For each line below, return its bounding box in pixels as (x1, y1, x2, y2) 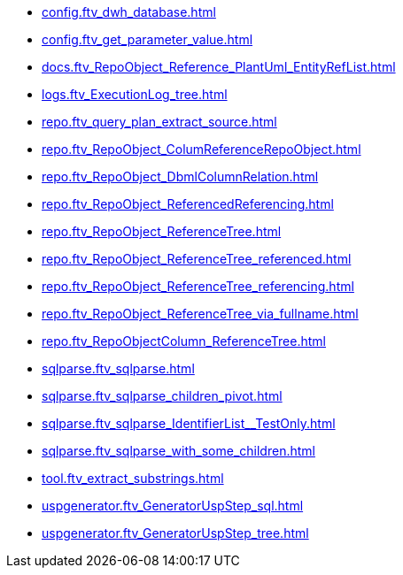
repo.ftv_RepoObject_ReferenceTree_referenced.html (42, 251, 352, 266)
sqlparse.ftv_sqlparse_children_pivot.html (42, 388, 283, 403)
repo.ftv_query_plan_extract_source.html (42, 114, 277, 129)
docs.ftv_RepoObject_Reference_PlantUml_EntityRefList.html (42, 59, 396, 74)
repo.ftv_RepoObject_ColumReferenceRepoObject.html (42, 142, 361, 157)
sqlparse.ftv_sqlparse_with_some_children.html (42, 443, 315, 458)
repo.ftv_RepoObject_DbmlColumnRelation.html (42, 169, 319, 184)
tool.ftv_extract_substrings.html (42, 471, 224, 486)
